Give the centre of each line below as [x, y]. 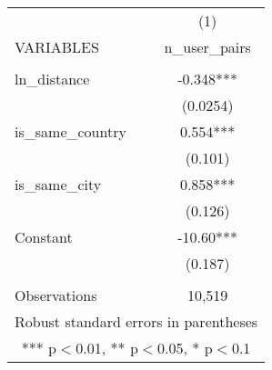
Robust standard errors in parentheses [136, 321]
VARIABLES [57, 47]
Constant [44, 237]
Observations [56, 295]
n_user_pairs [207, 47]
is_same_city [58, 184]
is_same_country [71, 131]
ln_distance [52, 79]
